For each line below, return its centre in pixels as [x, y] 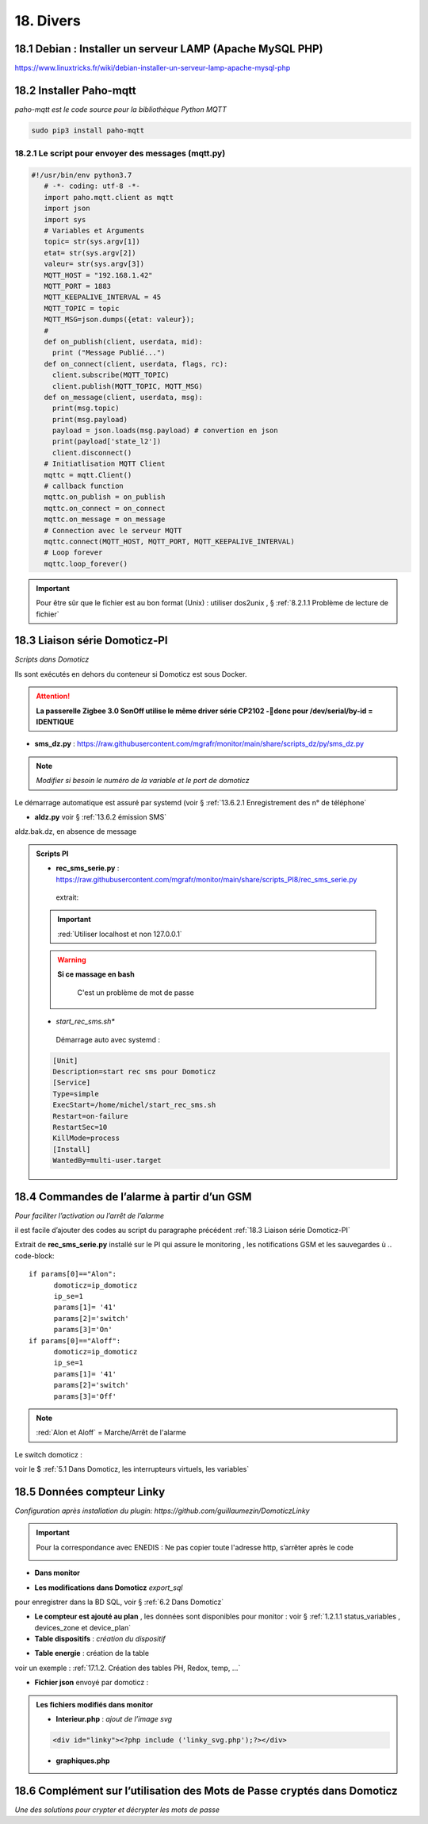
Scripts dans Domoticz [52, 659]
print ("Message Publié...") [109, 353]
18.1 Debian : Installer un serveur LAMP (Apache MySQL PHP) [169, 49]
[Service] [72, 1083]
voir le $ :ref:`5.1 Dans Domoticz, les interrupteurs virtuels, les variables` [132, 1469]
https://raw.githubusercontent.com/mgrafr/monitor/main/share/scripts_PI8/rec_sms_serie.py [206, 879]
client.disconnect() [92, 453]
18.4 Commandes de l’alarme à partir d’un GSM [133, 1197]
